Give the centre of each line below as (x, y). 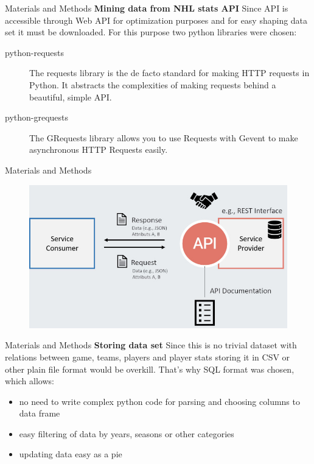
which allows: (30, 381)
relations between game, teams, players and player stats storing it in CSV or (148, 357)
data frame (40, 413)
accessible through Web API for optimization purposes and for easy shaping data (156, 20)
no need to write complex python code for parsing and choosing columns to (159, 401)
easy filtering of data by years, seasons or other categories (127, 433)
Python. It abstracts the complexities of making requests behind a (153, 84)
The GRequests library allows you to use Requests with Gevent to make (164, 137)
